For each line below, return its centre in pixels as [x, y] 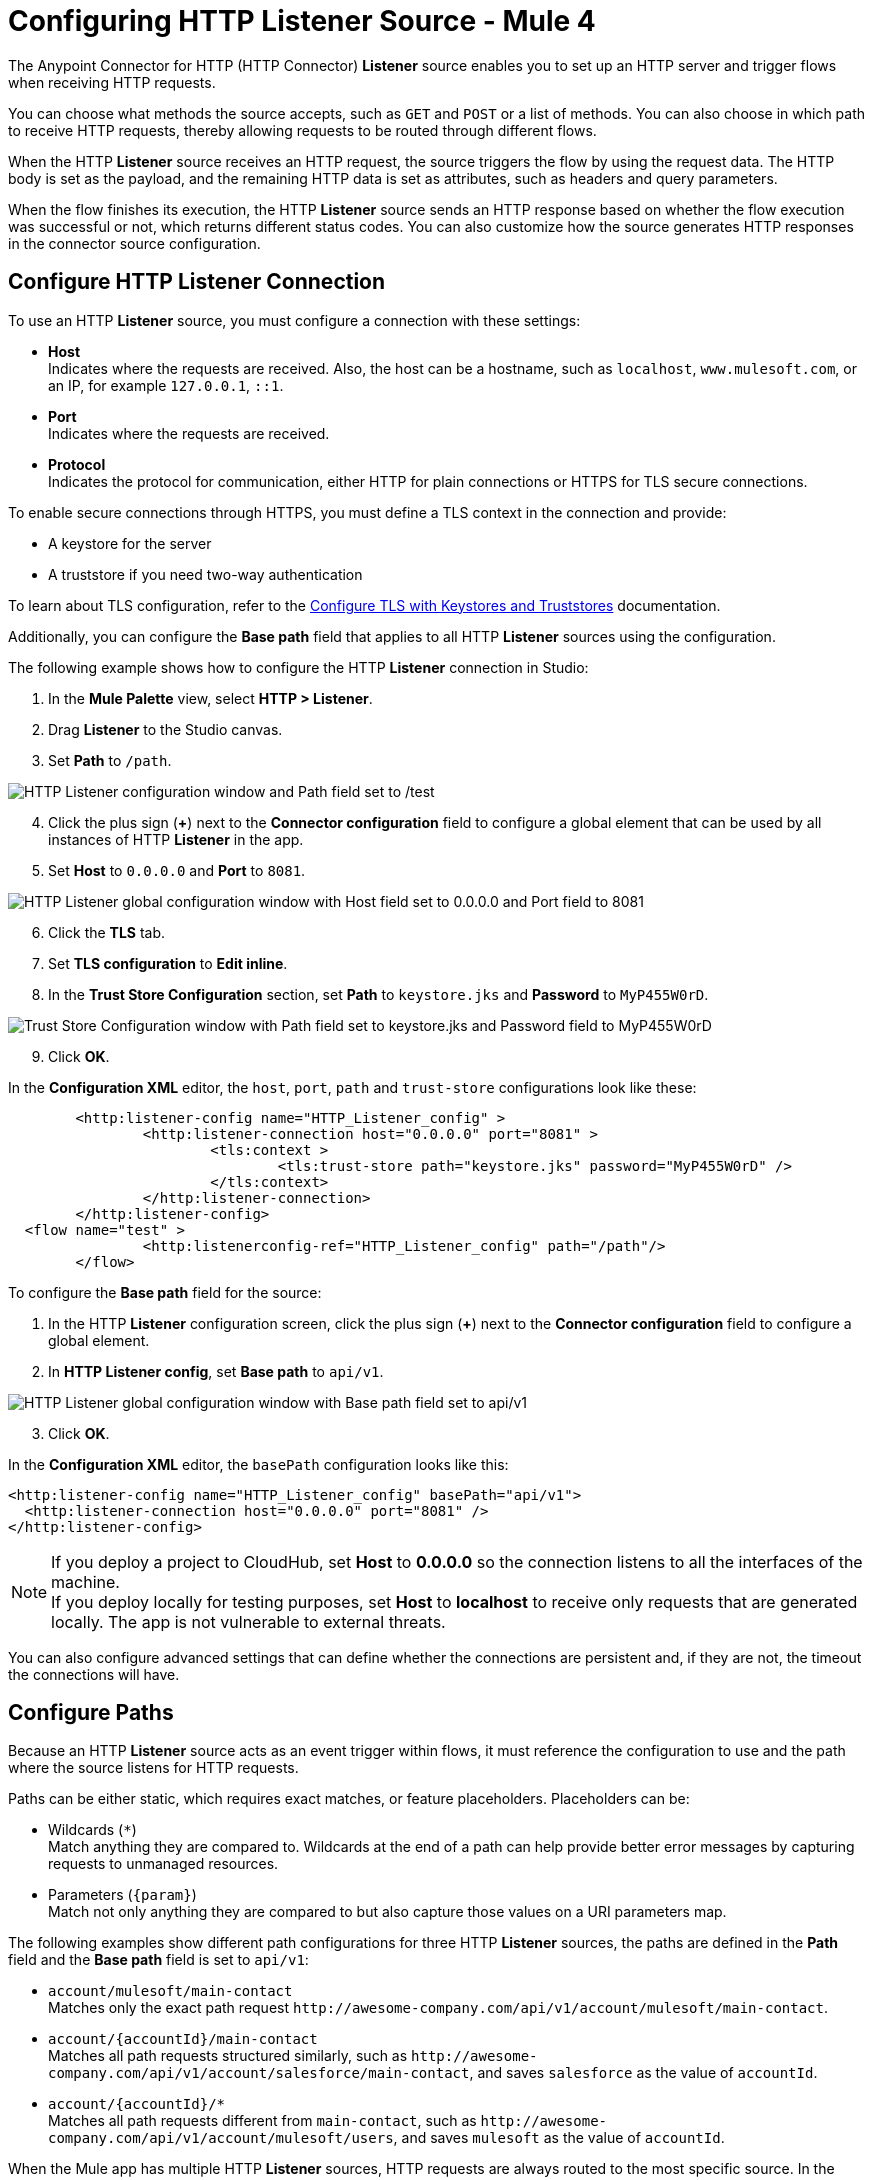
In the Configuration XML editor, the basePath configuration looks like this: [258, 1464]
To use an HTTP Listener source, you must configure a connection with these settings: [294, 320]
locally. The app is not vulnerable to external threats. [248, 1621]
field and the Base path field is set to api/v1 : [158, 1960]
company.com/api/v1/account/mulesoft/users [221, 2138]
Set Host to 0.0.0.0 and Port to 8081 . [177, 870]
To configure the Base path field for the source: [165, 1292]
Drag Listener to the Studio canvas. [165, 729]
